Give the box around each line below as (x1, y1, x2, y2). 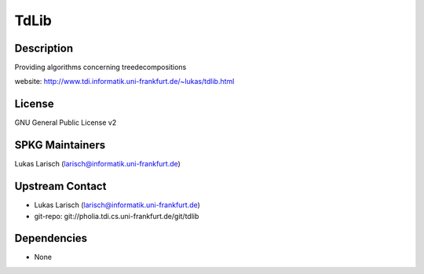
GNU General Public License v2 (14, 118, 117, 127)
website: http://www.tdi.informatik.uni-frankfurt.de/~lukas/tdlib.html (14, 77, 235, 86)
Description (14, 42, 74, 55)
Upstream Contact (14, 180, 107, 193)
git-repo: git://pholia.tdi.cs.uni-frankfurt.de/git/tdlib (34, 211, 199, 221)
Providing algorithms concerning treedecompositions (14, 63, 187, 72)
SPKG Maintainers (14, 138, 106, 152)
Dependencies (14, 232, 88, 245)
